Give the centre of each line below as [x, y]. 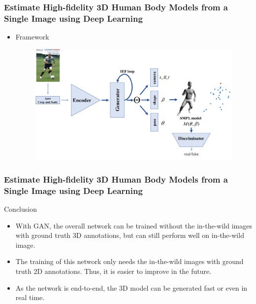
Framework [32, 37]
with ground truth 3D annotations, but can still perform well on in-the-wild [130, 235]
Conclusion [20, 209]
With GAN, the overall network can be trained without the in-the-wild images [134, 225]
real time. [30, 297]
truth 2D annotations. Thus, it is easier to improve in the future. [113, 271]
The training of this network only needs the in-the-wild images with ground [129, 261]
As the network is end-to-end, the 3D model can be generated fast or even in [131, 287]
